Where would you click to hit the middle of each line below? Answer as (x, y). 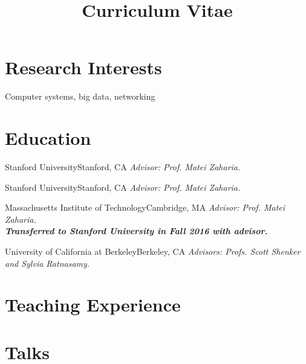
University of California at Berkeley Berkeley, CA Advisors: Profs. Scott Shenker (153, 251)
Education (48, 138)
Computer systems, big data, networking (80, 96)
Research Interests (83, 67)
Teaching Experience (93, 305)
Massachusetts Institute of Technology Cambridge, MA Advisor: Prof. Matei (145, 207)
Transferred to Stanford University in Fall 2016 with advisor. (136, 231)
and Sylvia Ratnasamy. (47, 263)
